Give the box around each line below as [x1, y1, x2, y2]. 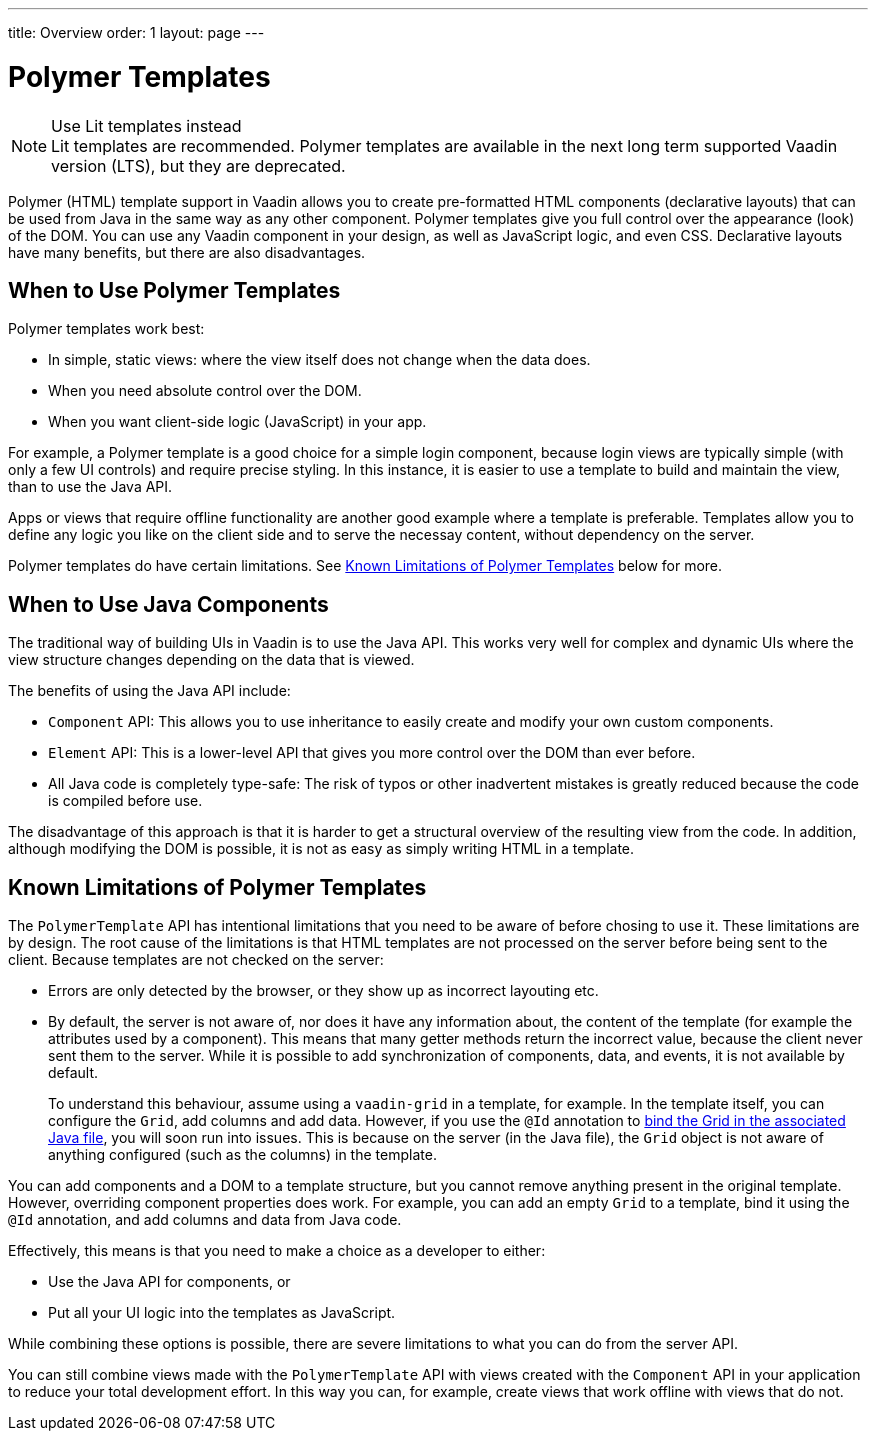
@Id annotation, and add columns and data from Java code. [8, 1211, 402, 1229]
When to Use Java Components [8, 591, 329, 617]
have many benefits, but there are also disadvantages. [8, 243, 366, 261]
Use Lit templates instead [51, 115, 242, 136]
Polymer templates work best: [8, 320, 205, 338]
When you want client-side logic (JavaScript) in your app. [48, 413, 427, 431]
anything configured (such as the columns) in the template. [48, 1146, 437, 1164]
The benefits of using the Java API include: [8, 682, 291, 700]
